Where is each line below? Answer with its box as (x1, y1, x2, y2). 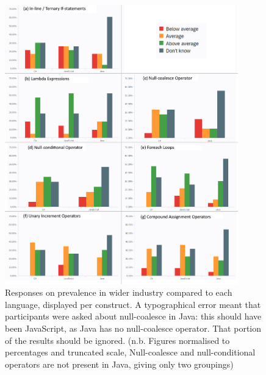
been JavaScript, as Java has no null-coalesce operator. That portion (5, 322, 261, 335)
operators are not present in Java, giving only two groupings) (5, 357, 234, 370)
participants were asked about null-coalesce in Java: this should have (5, 310, 262, 323)
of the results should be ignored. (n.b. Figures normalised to (5, 334, 230, 346)
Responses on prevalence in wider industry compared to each (5, 286, 232, 299)
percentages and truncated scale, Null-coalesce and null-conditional (5, 346, 256, 359)
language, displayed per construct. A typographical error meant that (5, 298, 261, 310)
